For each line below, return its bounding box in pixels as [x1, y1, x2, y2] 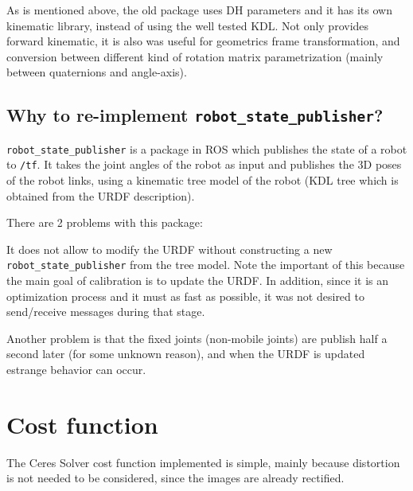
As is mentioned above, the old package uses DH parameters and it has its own [6, 2, 392, 18]
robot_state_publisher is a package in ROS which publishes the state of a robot [6, 140, 407, 157]
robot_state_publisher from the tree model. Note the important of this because [6, 256, 405, 273]
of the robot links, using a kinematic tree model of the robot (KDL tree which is [6, 172, 399, 189]
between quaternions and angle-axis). [6, 64, 187, 80]
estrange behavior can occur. [6, 361, 146, 378]
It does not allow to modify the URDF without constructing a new [6, 240, 333, 257]
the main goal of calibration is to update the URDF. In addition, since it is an [6, 272, 388, 289]
